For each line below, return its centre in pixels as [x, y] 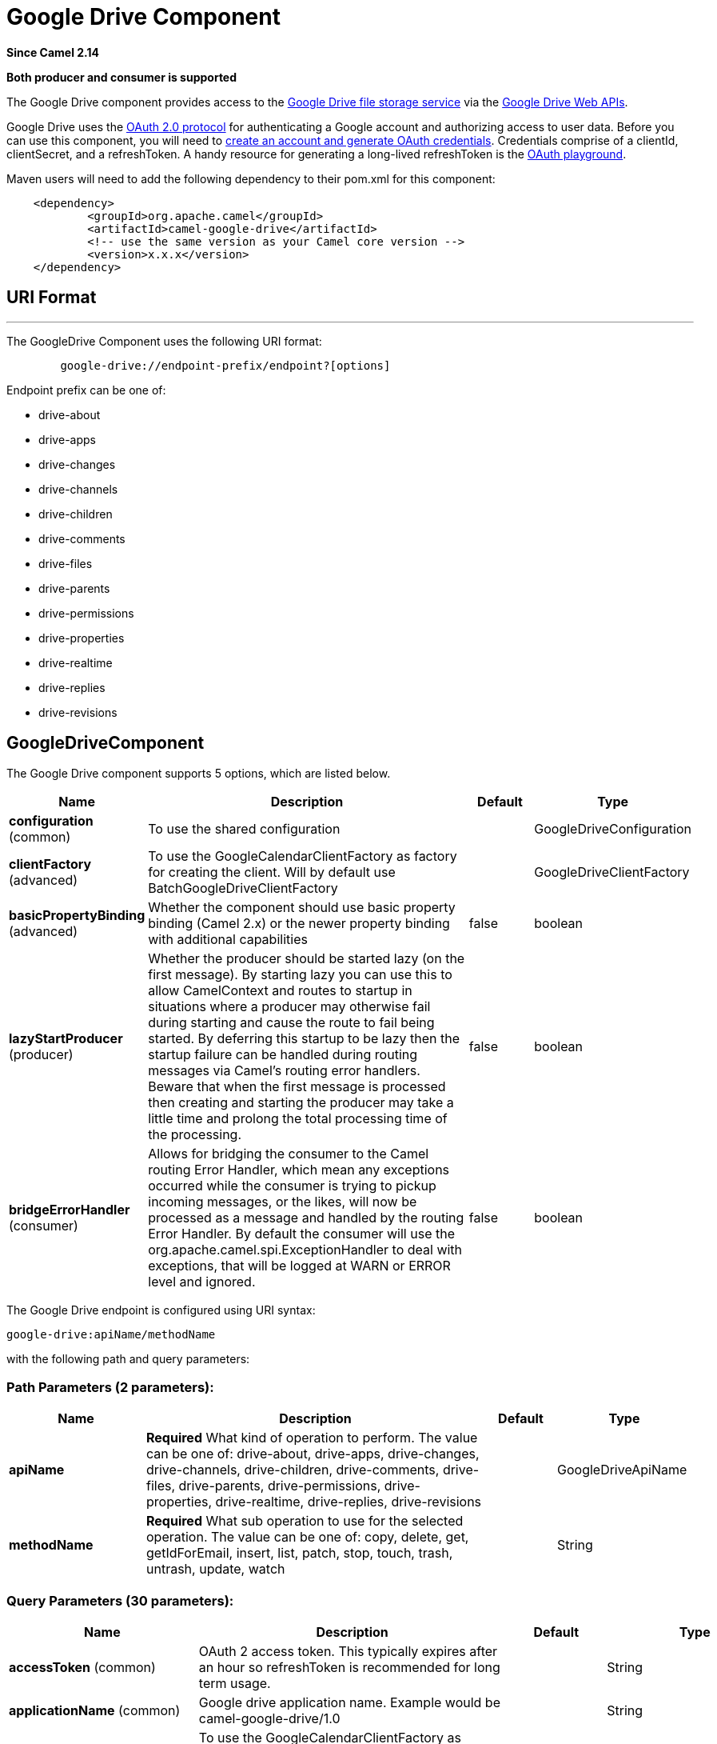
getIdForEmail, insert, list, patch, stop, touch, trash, [300, 1553]
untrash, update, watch [216, 1569]
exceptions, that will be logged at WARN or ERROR [299, 1266]
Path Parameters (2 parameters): [110, 1387]
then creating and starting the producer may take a [301, 1103]
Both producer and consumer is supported [122, 77]
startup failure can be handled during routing [283, 1055]
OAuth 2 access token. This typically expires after [348, 1651]
